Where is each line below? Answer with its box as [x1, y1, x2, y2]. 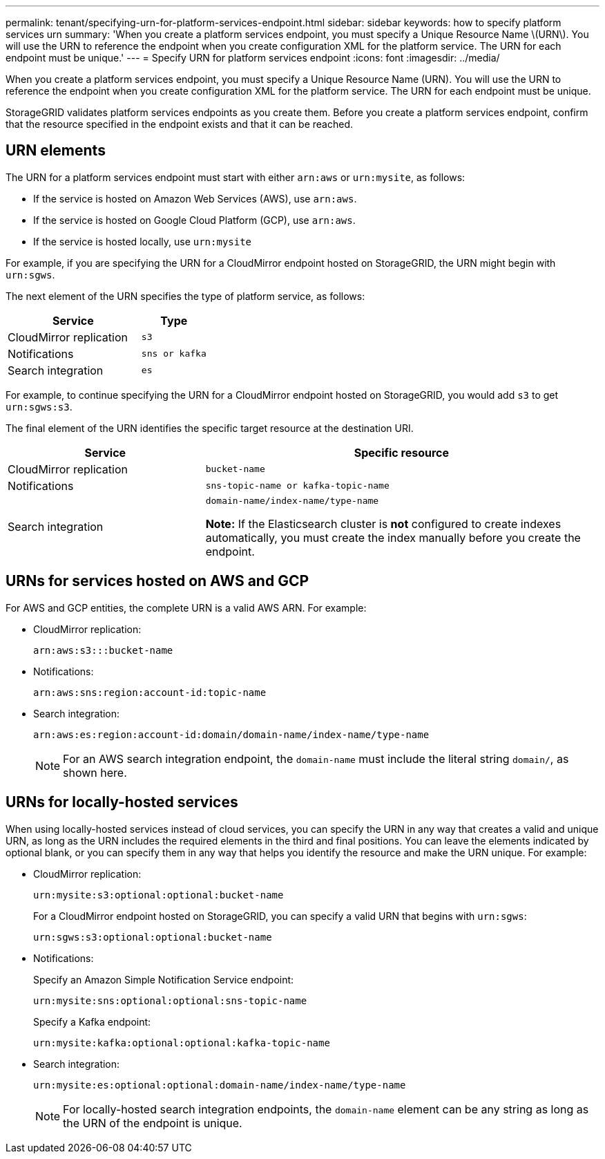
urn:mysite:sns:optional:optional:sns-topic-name [33, 995, 307, 1006]
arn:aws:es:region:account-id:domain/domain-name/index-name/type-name [33, 728, 430, 740]
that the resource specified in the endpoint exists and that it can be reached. [6, 118, 354, 130]
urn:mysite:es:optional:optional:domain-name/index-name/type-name [33, 1079, 406, 1091]
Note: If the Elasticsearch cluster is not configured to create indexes [205, 516, 561, 531]
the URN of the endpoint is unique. [63, 1115, 242, 1130]
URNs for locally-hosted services [6, 793, 238, 811]
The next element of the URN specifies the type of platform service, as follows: [6, 290, 365, 302]
